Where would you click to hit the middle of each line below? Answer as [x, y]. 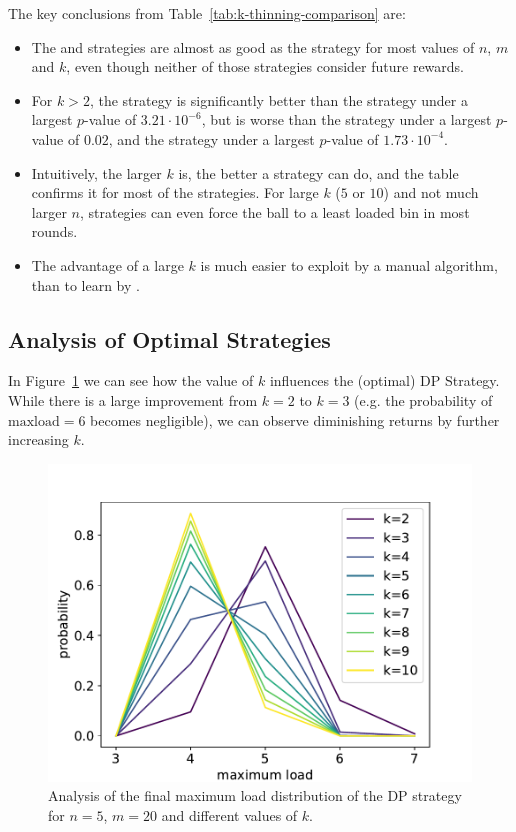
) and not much [431, 192]
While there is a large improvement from [133, 399]
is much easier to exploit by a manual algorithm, [349, 264]
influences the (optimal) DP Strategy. [384, 380]
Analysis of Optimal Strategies [169, 338]
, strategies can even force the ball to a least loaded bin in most [274, 211]
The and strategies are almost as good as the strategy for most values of [253, 46]
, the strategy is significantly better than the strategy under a [278, 99]
